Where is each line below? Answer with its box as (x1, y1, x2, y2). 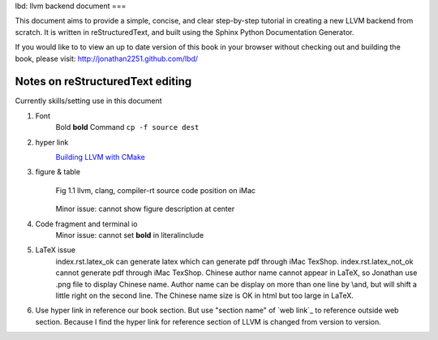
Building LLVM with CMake (55, 153, 146, 162)
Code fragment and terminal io (35, 219, 138, 229)
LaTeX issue (35, 245, 76, 255)
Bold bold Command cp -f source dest (55, 123, 200, 132)
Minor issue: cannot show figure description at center (55, 204, 235, 214)
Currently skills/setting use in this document (15, 96, 162, 105)
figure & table (35, 167, 81, 177)
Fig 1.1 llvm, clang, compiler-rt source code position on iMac (55, 185, 255, 195)
